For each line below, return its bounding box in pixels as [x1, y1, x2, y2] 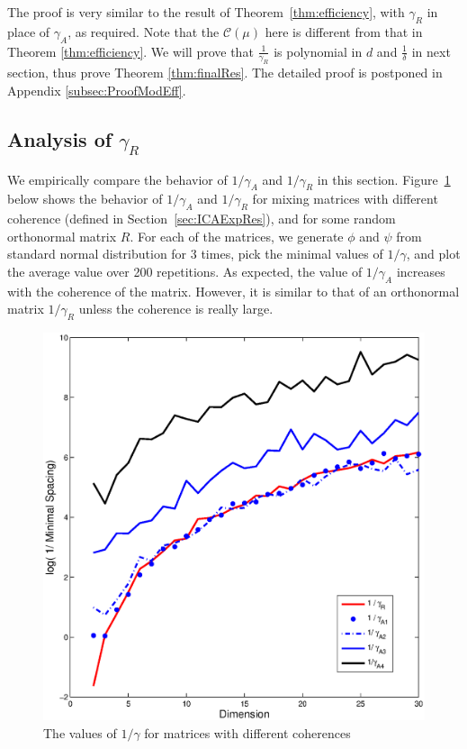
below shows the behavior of [7, 189, 163, 208]
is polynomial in [274, 41, 363, 60]
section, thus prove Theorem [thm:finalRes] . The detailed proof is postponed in [7, 63, 443, 82]
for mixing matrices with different [252, 189, 438, 208]
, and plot [406, 244, 461, 263]
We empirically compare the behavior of [7, 169, 228, 188]
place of [7, 22, 50, 41]
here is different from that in [265, 22, 423, 41]
